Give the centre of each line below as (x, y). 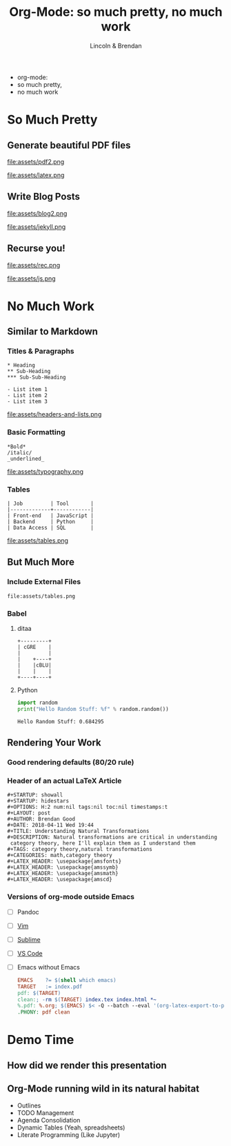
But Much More (41, 562)
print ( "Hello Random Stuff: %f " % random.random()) (93, 709)
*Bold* (17, 446)
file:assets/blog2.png (37, 213)
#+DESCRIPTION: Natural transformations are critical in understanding (112, 837)
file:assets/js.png (32, 278)
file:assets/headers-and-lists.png (54, 414)
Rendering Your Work (54, 743)
